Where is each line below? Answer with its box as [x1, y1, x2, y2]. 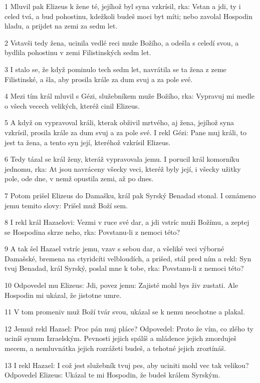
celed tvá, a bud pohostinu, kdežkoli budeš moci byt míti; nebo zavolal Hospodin [5, 11, 252, 21]
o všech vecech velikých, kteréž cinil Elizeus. [5, 100, 140, 111]
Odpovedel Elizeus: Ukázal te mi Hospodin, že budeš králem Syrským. [5, 369, 220, 380]
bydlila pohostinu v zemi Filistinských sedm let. [5, 47, 151, 58]
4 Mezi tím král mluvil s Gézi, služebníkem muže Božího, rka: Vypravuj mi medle [5, 91, 255, 101]
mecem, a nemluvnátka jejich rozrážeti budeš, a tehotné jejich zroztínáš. [5, 343, 226, 353]
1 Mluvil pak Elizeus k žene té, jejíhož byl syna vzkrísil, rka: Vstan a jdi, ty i [5, 1, 241, 11]
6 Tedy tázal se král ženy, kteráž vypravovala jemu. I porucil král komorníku [5, 154, 239, 164]
